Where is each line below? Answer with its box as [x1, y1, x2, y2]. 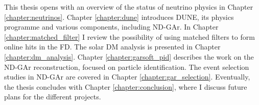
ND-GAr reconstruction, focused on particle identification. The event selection [4, 61, 249, 72]
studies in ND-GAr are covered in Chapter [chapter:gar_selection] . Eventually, [4, 71, 250, 82]
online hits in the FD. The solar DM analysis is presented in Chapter [4, 41, 221, 52]
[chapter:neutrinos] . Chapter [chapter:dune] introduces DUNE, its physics [4, 11, 234, 22]
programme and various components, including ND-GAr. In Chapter [4, 21, 219, 32]
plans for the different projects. [4, 91, 101, 102]
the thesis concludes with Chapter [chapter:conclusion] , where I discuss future [4, 81, 247, 92]
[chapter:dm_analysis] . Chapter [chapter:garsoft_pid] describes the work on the [4, 51, 254, 62]
